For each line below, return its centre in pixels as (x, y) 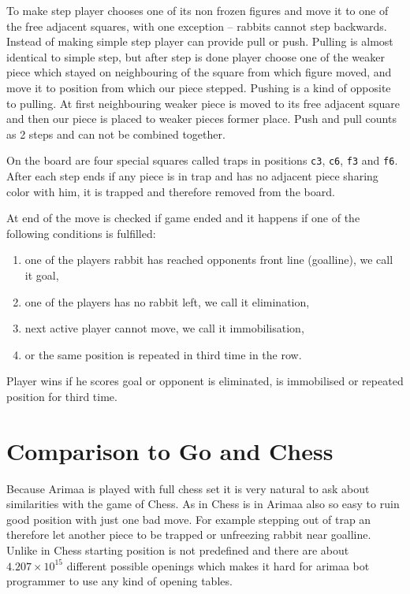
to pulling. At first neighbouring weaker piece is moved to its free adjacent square (203, 103)
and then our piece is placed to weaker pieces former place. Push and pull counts (201, 119)
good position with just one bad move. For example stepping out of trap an (189, 519)
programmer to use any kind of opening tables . (119, 581)
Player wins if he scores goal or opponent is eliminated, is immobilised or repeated (205, 381)
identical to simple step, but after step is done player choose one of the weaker (196, 56)
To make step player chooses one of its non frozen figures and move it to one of (198, 10)
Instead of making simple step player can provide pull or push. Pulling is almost (200, 41)
